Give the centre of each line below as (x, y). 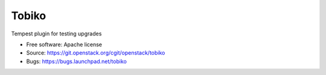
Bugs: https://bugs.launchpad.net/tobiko (76, 61)
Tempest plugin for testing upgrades (56, 34)
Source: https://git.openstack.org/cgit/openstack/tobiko (96, 53)
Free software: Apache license (64, 44)
